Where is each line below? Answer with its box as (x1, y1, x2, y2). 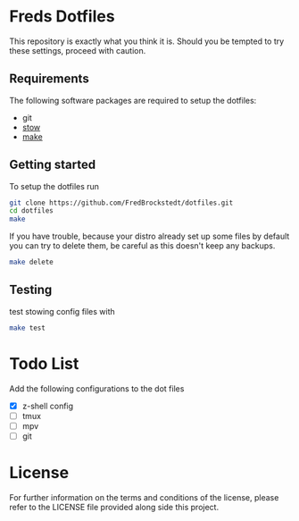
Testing (9, 282, 53, 298)
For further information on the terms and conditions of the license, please (9, 492, 279, 502)
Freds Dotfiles (9, 6, 115, 27)
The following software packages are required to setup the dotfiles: (9, 95, 257, 105)
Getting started (9, 157, 96, 172)
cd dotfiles (9, 206, 54, 215)
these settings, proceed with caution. (9, 45, 146, 55)
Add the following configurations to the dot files (9, 382, 185, 394)
